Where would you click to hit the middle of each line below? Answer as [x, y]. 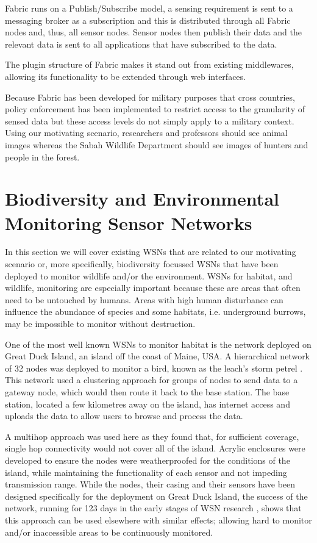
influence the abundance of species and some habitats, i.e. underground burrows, [155, 311]
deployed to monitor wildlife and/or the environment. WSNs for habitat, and [149, 275]
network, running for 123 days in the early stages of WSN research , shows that [153, 508]
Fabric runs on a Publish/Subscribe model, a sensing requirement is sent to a [149, 8]
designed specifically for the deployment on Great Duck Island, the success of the [156, 496]
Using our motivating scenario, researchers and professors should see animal [146, 133]
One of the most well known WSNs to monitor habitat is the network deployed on [158, 344]
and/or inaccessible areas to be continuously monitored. [109, 532]
